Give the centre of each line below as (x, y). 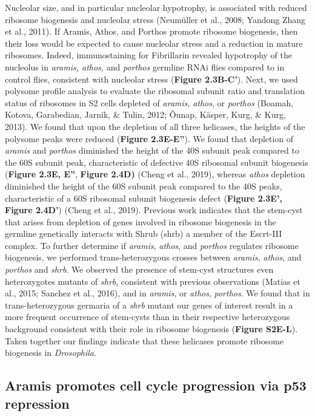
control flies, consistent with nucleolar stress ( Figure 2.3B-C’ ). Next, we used (151, 79)
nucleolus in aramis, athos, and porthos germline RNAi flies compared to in (145, 66)
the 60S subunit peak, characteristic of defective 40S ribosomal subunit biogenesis (157, 162)
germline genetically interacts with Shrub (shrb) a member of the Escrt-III (144, 234)
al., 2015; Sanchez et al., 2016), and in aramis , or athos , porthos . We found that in (157, 293)
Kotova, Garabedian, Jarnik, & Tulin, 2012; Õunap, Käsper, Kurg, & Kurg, (145, 114)
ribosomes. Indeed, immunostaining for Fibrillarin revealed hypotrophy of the (149, 55)
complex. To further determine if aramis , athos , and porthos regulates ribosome (152, 245)
